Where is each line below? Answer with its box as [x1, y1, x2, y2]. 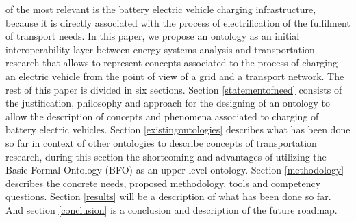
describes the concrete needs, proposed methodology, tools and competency [5, 176, 321, 190]
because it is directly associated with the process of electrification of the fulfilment [5, 15, 351, 29]
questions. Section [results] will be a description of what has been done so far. [5, 189, 331, 204]
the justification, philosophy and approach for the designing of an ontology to [5, 96, 331, 110]
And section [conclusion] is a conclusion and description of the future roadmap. [5, 202, 338, 217]
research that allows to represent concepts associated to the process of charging [5, 55, 338, 70]
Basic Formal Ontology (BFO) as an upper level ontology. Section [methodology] [5, 163, 344, 177]
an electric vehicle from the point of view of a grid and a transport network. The [5, 68, 344, 83]
